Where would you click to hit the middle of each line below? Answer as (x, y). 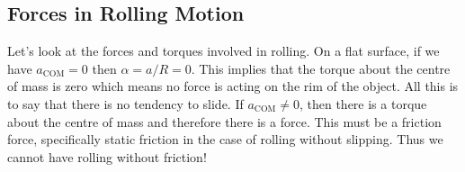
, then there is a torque (363, 103)
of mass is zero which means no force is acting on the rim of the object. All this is (233, 86)
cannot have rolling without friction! (107, 156)
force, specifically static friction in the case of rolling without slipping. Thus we (225, 139)
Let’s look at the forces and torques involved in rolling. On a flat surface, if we (224, 51)
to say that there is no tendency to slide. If (125, 103)
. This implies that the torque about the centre (321, 68)
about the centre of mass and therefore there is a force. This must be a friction (224, 121)
